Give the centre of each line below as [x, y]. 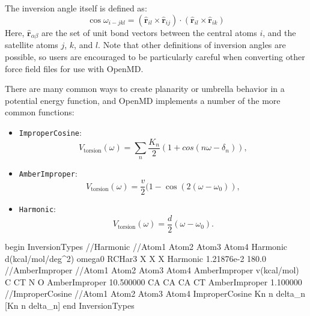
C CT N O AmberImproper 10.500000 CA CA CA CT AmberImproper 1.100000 [153, 281]
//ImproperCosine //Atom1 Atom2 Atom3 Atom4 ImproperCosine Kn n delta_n [155, 293]
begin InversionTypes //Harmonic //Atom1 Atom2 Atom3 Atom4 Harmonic [146, 246]
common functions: [40, 112]
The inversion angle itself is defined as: [76, 8]
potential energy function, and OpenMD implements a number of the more [143, 100]
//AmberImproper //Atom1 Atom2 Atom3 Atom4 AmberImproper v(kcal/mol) [152, 270]
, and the [279, 32]
